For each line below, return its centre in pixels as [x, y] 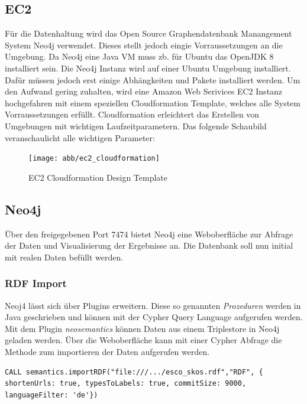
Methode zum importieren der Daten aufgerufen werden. [107, 351]
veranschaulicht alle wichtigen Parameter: [80, 137]
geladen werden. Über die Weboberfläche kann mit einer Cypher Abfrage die [143, 340]
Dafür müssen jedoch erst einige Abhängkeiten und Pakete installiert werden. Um [153, 79]
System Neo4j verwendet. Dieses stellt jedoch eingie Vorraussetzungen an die [144, 45]
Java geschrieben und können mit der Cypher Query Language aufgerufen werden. [154, 317]
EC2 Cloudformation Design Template [98, 177]
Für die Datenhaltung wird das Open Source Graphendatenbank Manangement [148, 33]
